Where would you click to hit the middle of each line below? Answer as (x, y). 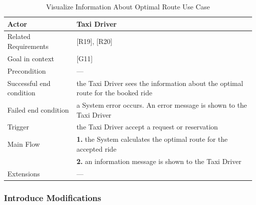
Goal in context (31, 58)
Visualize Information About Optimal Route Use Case (128, 6)
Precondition (27, 70)
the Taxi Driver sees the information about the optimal (160, 83)
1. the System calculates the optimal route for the (152, 139)
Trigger (18, 127)
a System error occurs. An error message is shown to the (162, 105)
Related (19, 36)
